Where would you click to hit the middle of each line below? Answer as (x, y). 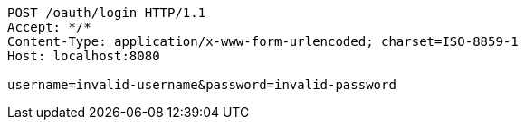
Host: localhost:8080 (84, 56)
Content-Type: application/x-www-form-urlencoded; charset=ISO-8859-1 (263, 41)
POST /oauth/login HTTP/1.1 (107, 13)
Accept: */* (49, 27)
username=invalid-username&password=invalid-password (202, 85)
